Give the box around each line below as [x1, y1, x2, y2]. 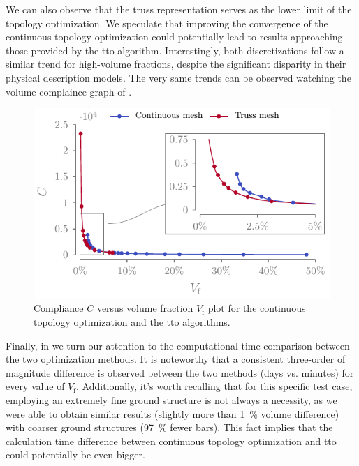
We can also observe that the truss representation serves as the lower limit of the [6, 2, 352, 16]
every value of [6, 379, 65, 393]
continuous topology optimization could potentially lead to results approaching [6, 29, 343, 44]
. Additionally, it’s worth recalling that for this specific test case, [76, 379, 353, 393]
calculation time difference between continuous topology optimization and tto [6, 433, 337, 448]
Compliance [34, 301, 84, 315]
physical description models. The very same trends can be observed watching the [6, 70, 351, 84]
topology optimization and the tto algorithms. [34, 315, 230, 329]
